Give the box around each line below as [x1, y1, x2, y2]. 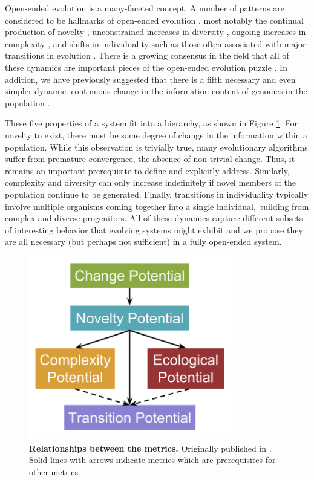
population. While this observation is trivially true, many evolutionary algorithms [5, 140, 308, 153]
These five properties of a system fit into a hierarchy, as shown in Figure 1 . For [5, 117, 298, 129]
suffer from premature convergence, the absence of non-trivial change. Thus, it [5, 152, 295, 165]
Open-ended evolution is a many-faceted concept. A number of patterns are [5, 2, 284, 14]
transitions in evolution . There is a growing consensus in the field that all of [5, 49, 289, 62]
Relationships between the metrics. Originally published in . [29, 441, 272, 454]
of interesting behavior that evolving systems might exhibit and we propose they [5, 223, 303, 236]
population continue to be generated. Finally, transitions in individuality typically [5, 187, 309, 200]
